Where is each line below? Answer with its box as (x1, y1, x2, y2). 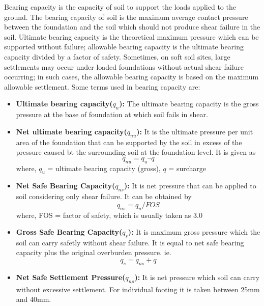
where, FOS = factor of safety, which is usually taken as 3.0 (16, 209, 202, 220)
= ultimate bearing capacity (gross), (47, 162, 161, 173)
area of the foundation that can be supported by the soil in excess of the (16, 136, 242, 147)
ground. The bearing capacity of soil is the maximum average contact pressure (4, 11, 248, 22)
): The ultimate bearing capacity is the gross (119, 98, 259, 109)
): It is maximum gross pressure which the (128, 227, 260, 237)
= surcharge (168, 162, 207, 173)
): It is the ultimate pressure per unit (136, 126, 253, 136)
